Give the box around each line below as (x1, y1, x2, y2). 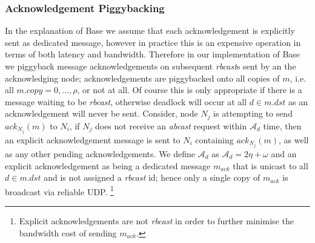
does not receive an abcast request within (94, 119, 247, 132)
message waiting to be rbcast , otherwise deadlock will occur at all (5, 95, 247, 108)
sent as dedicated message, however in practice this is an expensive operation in (5, 36, 301, 48)
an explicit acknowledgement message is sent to (5, 133, 181, 146)
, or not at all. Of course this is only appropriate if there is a (77, 83, 302, 96)
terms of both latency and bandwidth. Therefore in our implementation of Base (5, 48, 300, 60)
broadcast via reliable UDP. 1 (5, 183, 114, 198)
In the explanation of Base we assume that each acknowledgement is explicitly (5, 24, 295, 37)
